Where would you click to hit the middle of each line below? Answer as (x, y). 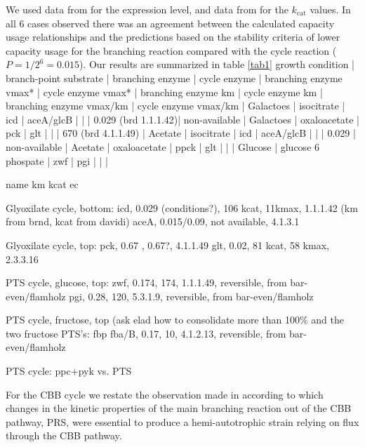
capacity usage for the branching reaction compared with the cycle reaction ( (171, 50)
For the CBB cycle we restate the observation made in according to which (165, 394)
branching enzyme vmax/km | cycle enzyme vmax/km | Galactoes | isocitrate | (175, 106)
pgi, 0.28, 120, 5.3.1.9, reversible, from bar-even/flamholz (191, 296)
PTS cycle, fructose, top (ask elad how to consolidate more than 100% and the (175, 320)
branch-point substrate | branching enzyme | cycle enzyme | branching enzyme (174, 78)
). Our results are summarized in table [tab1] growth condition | (217, 64)
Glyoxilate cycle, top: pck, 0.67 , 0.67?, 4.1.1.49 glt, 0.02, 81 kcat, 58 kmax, (167, 245)
